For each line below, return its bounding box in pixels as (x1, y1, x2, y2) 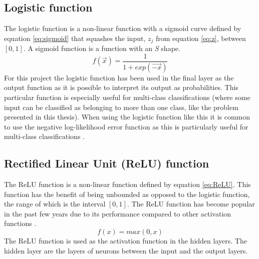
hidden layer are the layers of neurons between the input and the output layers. (4, 245, 248, 255)
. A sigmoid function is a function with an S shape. (23, 43, 180, 53)
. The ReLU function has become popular (127, 198, 255, 209)
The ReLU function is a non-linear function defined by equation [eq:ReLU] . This (4, 179, 251, 189)
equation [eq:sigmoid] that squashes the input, (4, 32, 146, 43)
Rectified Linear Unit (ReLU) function (4, 155, 209, 171)
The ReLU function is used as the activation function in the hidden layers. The (4, 235, 247, 246)
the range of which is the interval (4, 198, 106, 209)
